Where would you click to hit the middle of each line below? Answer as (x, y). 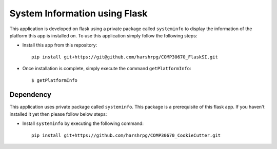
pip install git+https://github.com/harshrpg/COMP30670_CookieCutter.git (126, 135)
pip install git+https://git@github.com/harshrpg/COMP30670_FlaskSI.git (125, 57)
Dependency (30, 95)
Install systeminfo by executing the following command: (83, 123)
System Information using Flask (78, 13)
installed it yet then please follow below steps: (58, 114)
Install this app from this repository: (60, 45)
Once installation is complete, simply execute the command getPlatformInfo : (107, 69)
